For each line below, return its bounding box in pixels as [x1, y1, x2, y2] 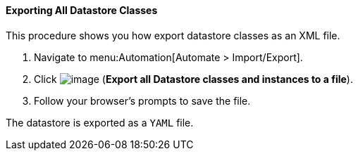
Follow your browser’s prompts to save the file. [34, 94, 251, 107]
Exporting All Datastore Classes [6, 4, 158, 16]
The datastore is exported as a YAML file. [6, 116, 194, 129]
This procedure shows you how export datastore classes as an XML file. [6, 29, 340, 41]
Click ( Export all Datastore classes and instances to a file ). [34, 72, 353, 85]
